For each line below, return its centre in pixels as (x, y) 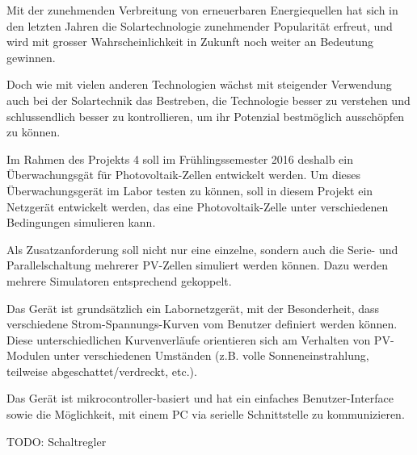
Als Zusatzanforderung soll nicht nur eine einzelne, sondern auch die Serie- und (202, 249)
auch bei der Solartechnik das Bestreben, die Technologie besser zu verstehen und (208, 100)
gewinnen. (31, 57)
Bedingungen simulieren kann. (81, 222)
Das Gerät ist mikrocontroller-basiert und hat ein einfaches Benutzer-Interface (200, 398)
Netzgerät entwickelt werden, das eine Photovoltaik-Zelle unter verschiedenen (198, 206)
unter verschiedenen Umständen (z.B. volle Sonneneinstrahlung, (211, 355)
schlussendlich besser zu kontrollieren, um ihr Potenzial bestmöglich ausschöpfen (206, 116)
